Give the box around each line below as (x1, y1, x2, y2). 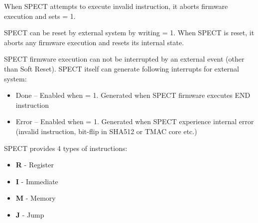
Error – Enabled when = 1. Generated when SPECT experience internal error (15, 116, 254, 127)
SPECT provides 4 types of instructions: (4, 143, 128, 153)
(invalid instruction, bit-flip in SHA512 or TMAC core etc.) (15, 126, 197, 136)
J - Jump (15, 209, 44, 220)
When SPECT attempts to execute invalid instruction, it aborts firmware (4, 1, 228, 11)
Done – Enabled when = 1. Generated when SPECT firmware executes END (15, 90, 251, 100)
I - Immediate (15, 176, 58, 186)
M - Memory (15, 193, 56, 203)
